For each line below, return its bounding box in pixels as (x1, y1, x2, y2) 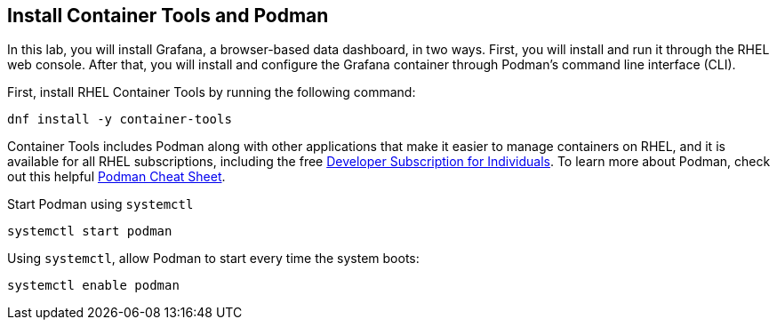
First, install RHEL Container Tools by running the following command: (7, 84, 416, 100)
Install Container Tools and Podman (7, 4, 329, 27)
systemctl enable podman (7, 278, 180, 293)
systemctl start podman (7, 224, 172, 239)
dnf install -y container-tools (7, 112, 232, 127)
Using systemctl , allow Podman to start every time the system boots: (7, 251, 420, 267)
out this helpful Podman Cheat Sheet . (7, 169, 226, 185)
